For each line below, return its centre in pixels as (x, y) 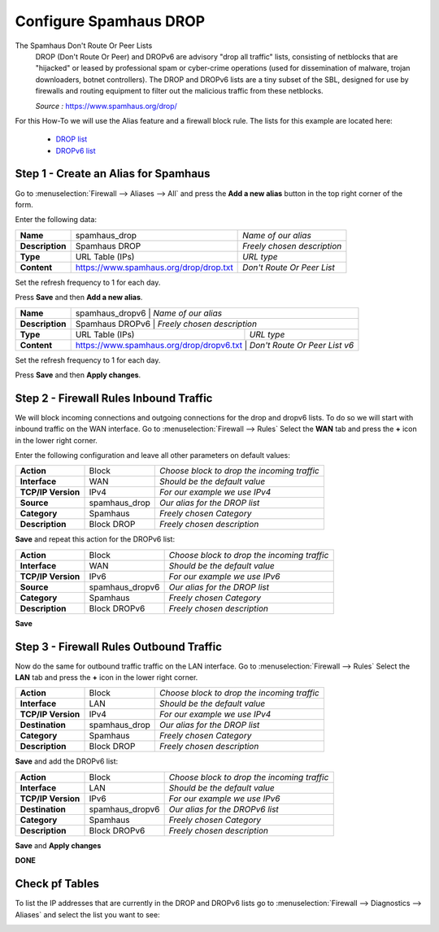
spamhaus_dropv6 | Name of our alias (149, 313)
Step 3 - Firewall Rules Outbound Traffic (119, 647)
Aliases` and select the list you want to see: (87, 914)
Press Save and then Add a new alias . (79, 298)
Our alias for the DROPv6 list (224, 809)
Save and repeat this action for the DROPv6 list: (95, 539)
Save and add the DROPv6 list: (67, 761)
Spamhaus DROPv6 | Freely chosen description (166, 324)
